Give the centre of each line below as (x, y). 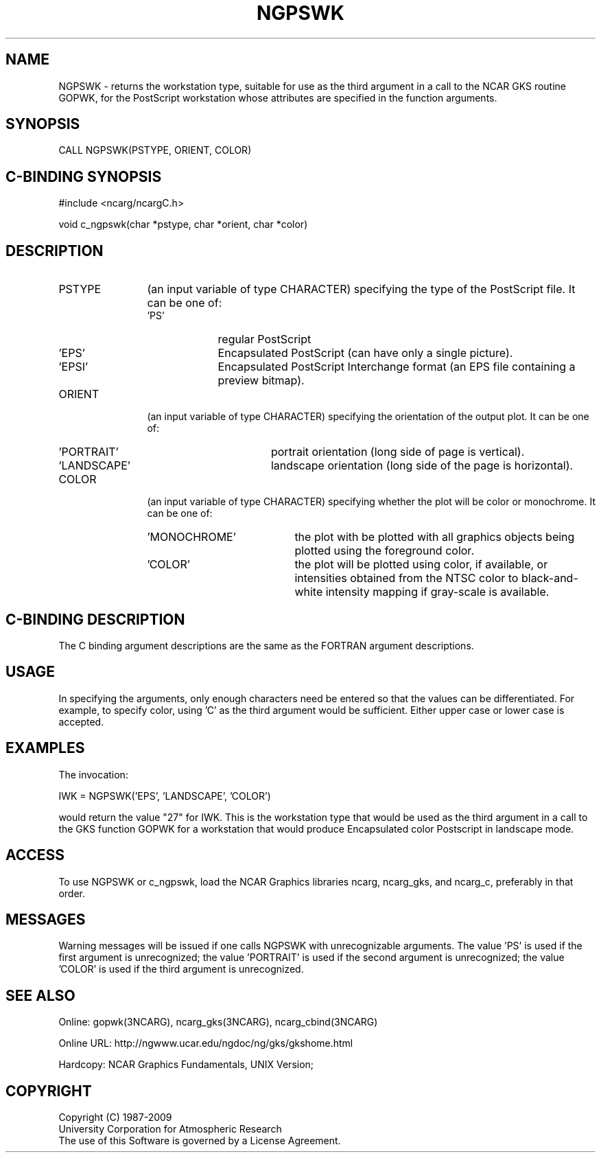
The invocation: (93, 774)
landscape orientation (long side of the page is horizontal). (422, 466)
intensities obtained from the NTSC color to (406, 578)
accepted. (81, 721)
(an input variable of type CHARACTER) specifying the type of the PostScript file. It (361, 289)
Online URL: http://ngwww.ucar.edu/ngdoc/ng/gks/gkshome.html (206, 1043)
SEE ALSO (40, 995)
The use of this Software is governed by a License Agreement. (200, 1141)
